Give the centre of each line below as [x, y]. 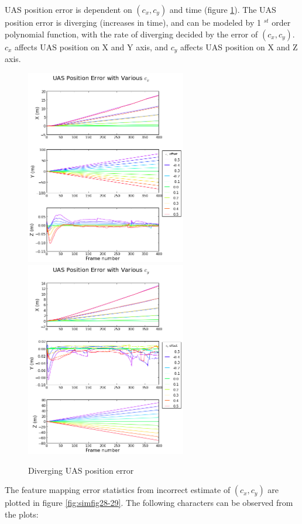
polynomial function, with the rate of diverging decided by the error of [131, 34]
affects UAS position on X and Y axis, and [92, 46]
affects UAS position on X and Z [239, 46]
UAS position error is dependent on [68, 9]
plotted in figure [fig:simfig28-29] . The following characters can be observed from [149, 503]
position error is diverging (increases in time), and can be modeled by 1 [133, 22]
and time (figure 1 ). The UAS [223, 9]
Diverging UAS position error [81, 470]
